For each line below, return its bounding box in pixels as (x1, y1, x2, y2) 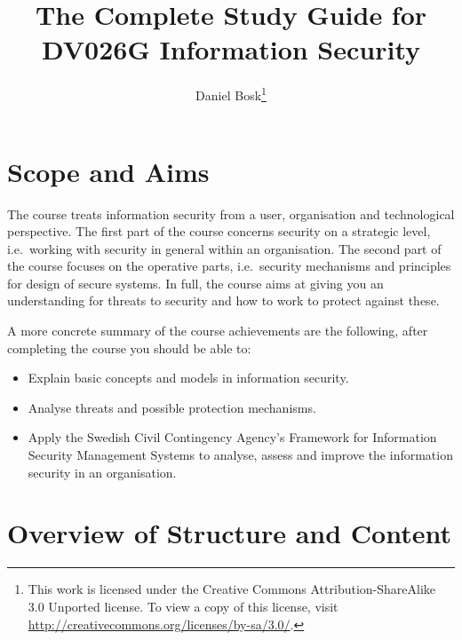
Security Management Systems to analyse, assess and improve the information (28, 446, 453, 464)
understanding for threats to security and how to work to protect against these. (7, 291, 440, 310)
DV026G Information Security (41, 31, 421, 67)
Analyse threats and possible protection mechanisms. (28, 398, 316, 416)
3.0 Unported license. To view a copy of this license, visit (28, 597, 339, 615)
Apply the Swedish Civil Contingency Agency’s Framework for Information (28, 428, 437, 446)
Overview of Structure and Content (7, 515, 451, 551)
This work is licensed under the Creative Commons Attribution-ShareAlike (28, 580, 436, 598)
